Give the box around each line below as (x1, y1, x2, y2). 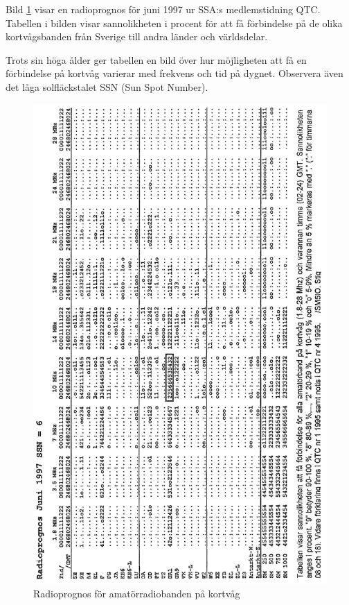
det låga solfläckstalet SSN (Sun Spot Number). (6, 79, 208, 94)
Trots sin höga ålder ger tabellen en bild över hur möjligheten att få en (6, 52, 307, 67)
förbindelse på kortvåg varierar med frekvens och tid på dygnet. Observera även (6, 66, 343, 80)
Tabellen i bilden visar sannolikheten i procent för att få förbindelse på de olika (6, 15, 343, 30)
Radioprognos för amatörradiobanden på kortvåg (33, 586, 240, 600)
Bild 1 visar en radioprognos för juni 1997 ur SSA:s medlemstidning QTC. (6, 2, 321, 16)
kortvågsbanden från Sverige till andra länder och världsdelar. (6, 29, 268, 44)
